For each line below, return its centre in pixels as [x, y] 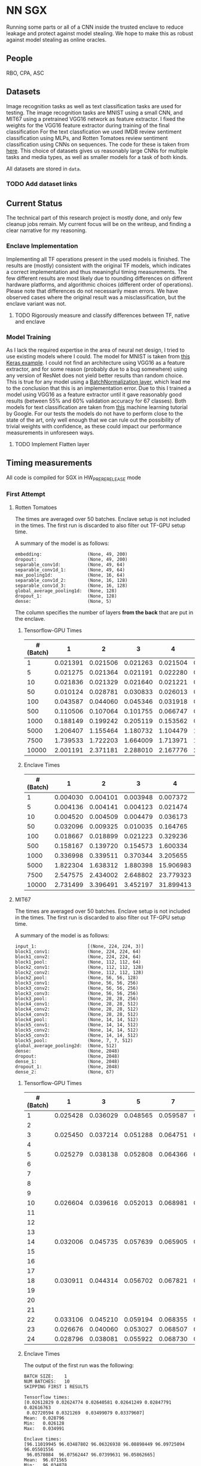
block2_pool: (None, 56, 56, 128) [77, 978]
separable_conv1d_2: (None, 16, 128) [71, 580]
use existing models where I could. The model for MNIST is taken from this [98, 356]
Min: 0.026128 [44, 1423]
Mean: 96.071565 [45, 1460]
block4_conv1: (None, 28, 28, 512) [77, 1004]
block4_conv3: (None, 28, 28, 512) [77, 1014]
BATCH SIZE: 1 [45, 1376]
